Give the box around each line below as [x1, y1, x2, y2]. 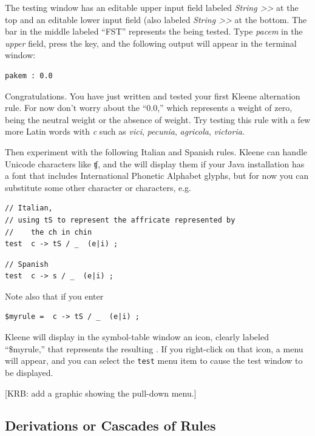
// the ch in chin [5, 227, 92, 236]
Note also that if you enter [5, 289, 104, 302]
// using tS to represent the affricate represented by [5, 215, 235, 224]
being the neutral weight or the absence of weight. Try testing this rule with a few [5, 113, 311, 126]
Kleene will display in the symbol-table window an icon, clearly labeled [5, 330, 269, 343]
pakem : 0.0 [5, 71, 53, 80]
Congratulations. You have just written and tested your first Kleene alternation [5, 89, 300, 102]
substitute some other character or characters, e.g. [5, 181, 191, 193]
